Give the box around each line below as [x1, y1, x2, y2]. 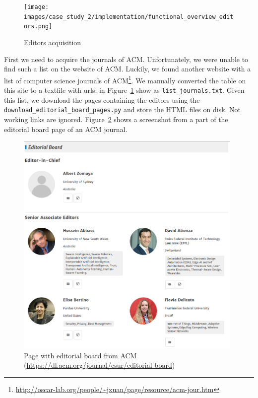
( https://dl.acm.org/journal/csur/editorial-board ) [24, 360, 175, 370]
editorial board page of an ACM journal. [4, 124, 128, 134]
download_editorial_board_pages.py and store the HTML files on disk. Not [4, 104, 241, 115]
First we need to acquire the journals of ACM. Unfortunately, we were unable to [4, 54, 249, 64]
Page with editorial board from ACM [24, 350, 137, 360]
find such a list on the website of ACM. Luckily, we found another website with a [4, 64, 251, 74]
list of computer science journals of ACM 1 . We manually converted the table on [4, 73, 246, 85]
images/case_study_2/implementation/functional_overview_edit [24, 13, 234, 20]
